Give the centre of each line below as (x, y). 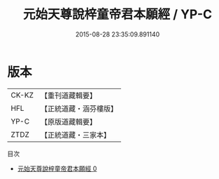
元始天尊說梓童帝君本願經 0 (57, 168)
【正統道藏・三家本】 (75, 135)
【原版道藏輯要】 (68, 121)
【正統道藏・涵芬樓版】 (79, 108)
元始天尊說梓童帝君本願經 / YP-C (118, 14)
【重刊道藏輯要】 (68, 95)
